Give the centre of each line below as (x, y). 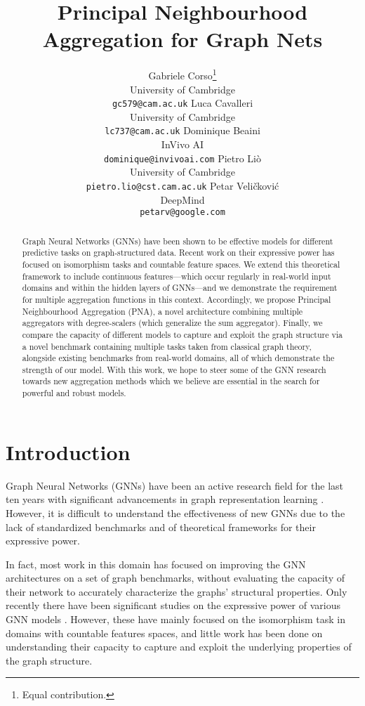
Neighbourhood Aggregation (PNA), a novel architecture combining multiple (162, 311)
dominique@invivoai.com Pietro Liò (182, 158)
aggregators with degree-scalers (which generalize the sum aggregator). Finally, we (172, 323)
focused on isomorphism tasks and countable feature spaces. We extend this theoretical (181, 264)
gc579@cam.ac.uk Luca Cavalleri (182, 103)
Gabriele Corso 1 (182, 74)
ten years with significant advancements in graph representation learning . (165, 499)
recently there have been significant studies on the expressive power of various (173, 605)
